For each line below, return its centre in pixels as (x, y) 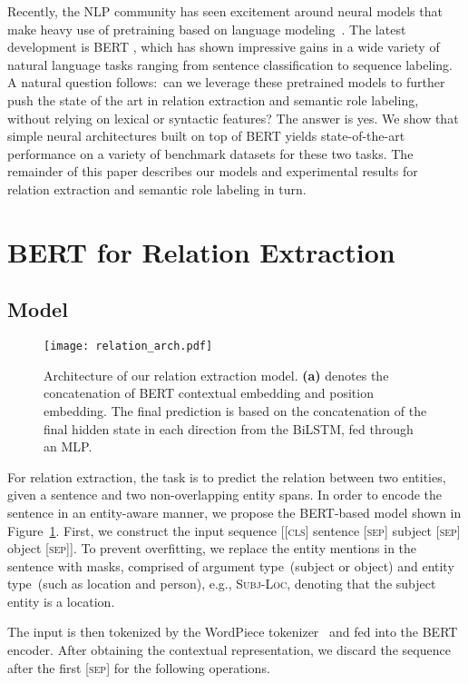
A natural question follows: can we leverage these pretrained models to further (226, 82)
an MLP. (68, 446)
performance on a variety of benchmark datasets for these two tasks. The (210, 153)
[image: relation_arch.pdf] (128, 347)
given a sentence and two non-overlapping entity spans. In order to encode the (225, 495)
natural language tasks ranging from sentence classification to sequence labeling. (230, 64)
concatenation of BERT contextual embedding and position (209, 393)
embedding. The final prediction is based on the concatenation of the (235, 410)
